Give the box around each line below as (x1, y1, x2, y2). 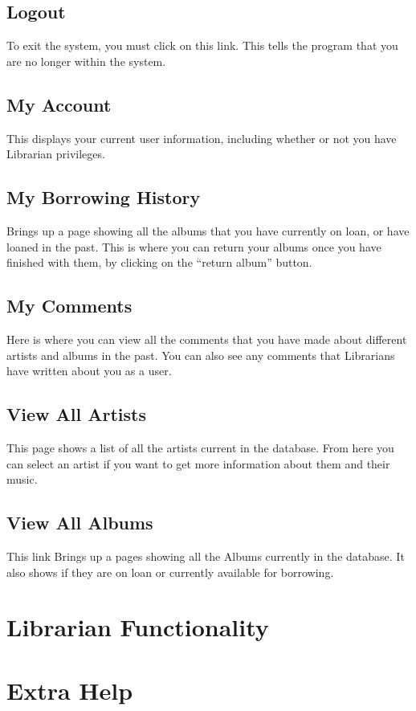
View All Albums (6, 510, 153, 535)
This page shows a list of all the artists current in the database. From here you (6, 439, 394, 456)
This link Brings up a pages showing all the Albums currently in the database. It (6, 547, 405, 564)
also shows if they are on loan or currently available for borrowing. (6, 563, 334, 580)
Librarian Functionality (6, 611, 269, 644)
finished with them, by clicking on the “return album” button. (6, 254, 312, 271)
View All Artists (6, 402, 146, 427)
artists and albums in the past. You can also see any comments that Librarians (6, 346, 395, 363)
